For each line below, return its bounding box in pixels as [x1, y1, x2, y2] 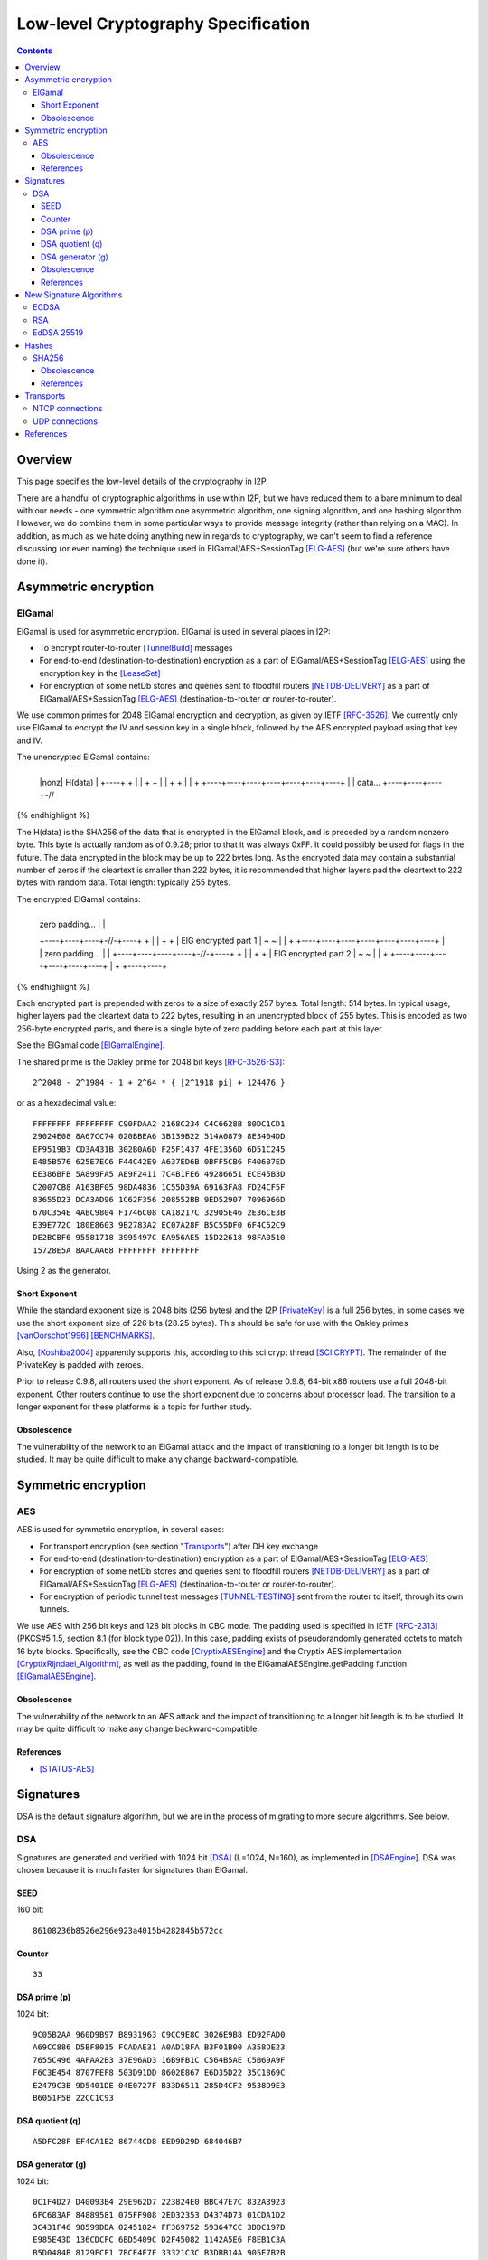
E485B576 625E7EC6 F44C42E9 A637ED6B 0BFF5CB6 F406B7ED [33, 1156, 286, 1166]
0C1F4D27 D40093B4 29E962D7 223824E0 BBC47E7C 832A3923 [33, 2197, 286, 2208]
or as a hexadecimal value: [16, 1097, 117, 1108]
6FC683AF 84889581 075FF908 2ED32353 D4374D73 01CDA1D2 [33, 2209, 286, 2219]
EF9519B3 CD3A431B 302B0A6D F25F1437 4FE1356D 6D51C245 [33, 1144, 286, 1154]
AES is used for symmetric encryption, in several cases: [16, 1524, 225, 1535]
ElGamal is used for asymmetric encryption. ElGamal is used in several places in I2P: [16, 626, 331, 636]
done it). [16, 556, 49, 567]
